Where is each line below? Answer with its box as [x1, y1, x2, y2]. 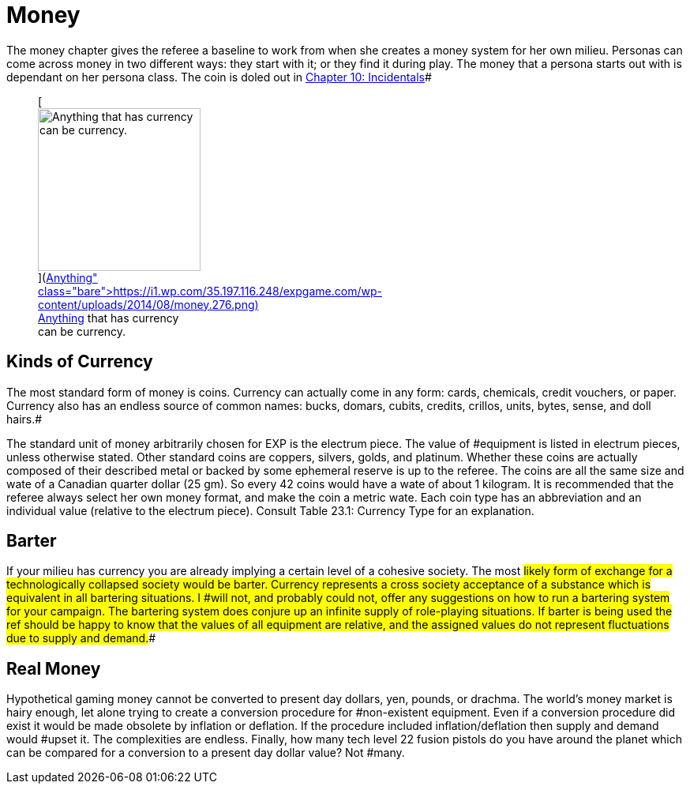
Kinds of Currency [6, 352, 153, 372]
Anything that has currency [38, 310, 179, 325]
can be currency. [38, 324, 126, 338]
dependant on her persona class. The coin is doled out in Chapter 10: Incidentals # [6, 70, 432, 84]
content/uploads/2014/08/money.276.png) [38, 297, 259, 311]
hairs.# [6, 412, 43, 426]
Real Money [6, 658, 101, 679]
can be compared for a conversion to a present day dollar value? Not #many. [6, 746, 405, 760]
